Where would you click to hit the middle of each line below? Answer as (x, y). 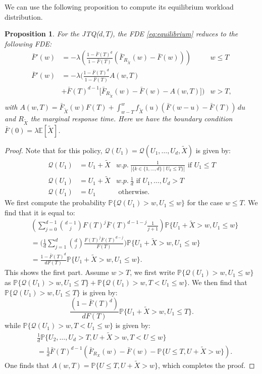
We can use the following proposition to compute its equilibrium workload (119, 7)
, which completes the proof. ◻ (206, 365)
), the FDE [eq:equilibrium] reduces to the (174, 34)
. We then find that (217, 282)
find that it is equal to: (40, 212)
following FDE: (28, 43)
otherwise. (134, 192)
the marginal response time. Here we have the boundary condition (132, 118)
